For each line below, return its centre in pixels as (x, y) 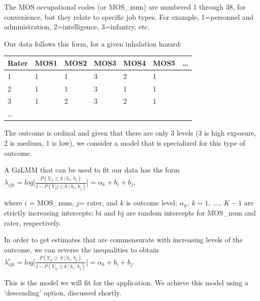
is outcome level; (151, 203)
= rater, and (98, 203)
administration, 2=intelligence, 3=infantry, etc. (77, 27)
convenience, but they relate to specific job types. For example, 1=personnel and (129, 16)
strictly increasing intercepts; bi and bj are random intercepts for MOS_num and (130, 212)
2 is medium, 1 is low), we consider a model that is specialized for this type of (125, 142)
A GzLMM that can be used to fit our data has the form (92, 170)
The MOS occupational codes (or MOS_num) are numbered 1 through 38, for (125, 7)
